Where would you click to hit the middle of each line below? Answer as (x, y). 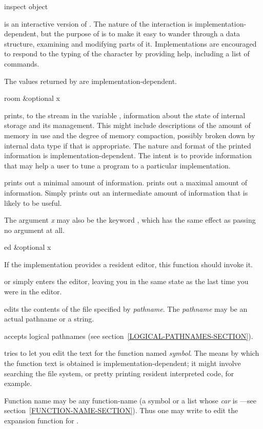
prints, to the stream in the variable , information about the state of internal (125, 115)
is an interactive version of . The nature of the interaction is (98, 23)
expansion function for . (42, 420)
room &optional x (32, 98)
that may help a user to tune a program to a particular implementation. (117, 165)
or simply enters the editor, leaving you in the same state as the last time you (126, 281)
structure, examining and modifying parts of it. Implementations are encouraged (130, 43)
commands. (22, 63)
